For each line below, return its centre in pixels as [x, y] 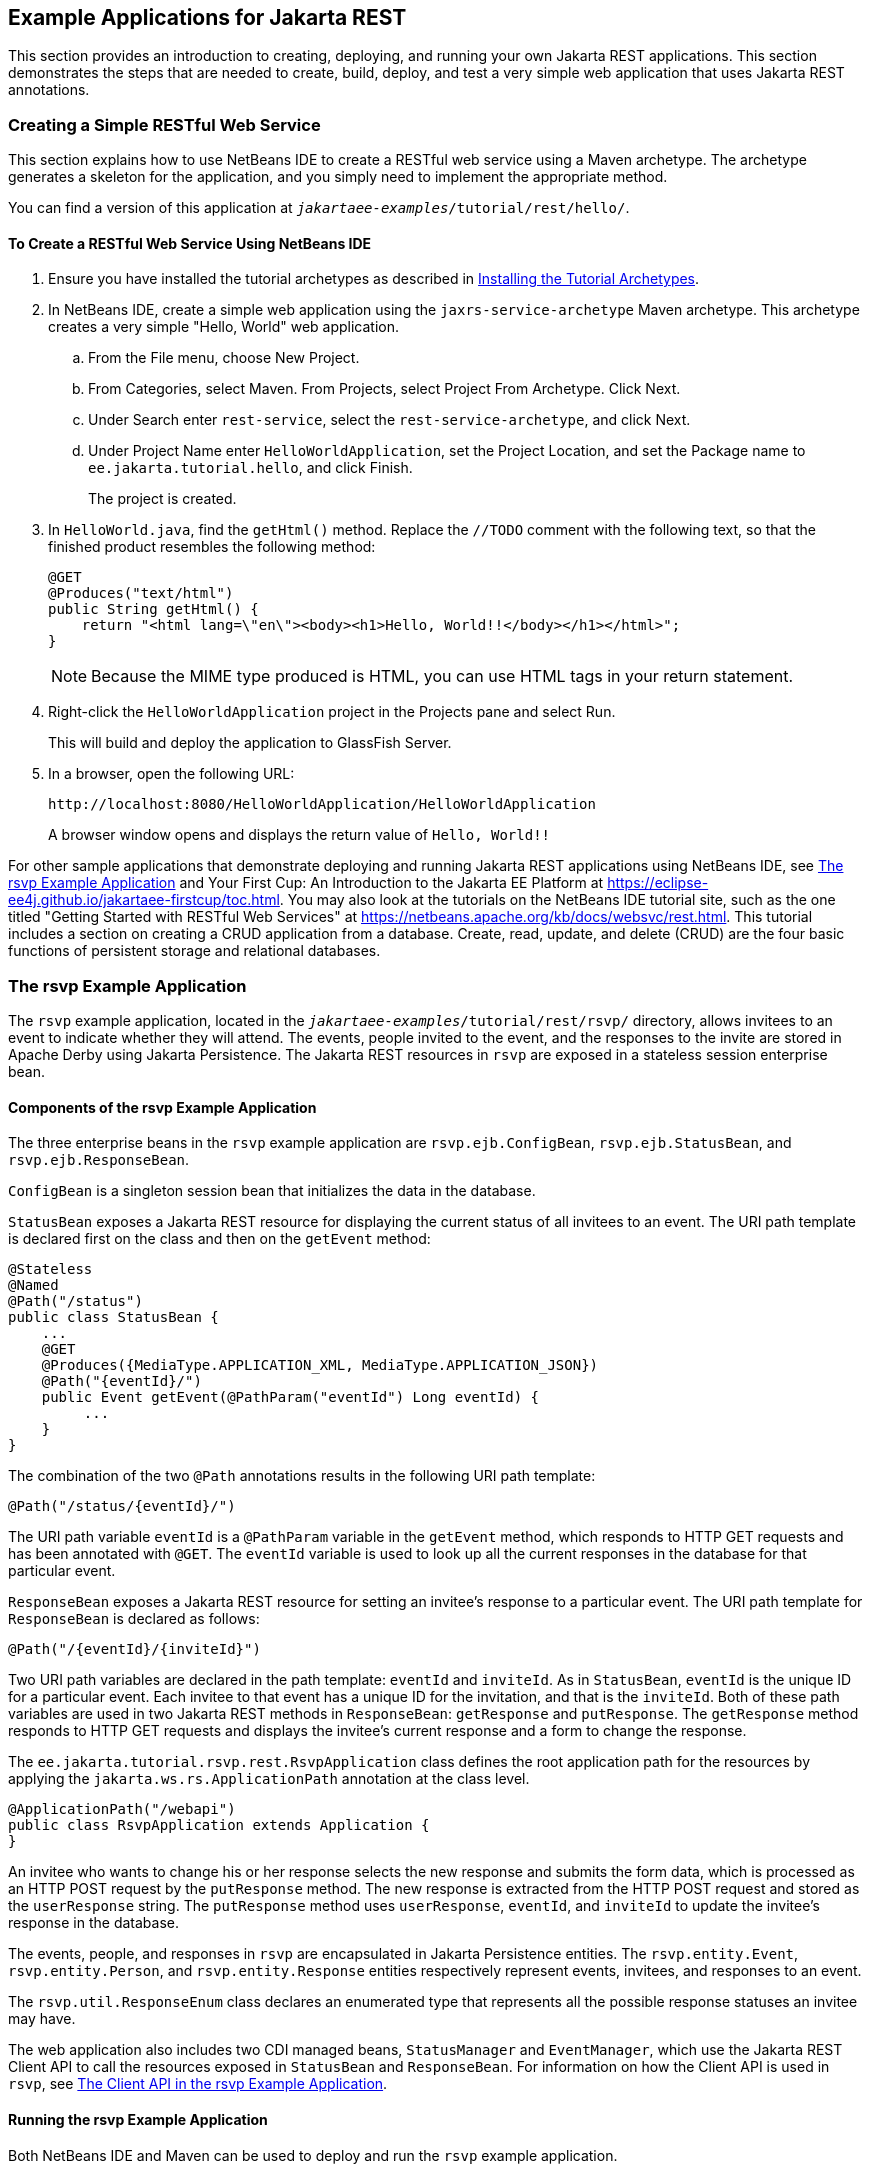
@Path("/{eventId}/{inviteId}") [134, 1649]
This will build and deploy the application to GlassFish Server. [250, 743]
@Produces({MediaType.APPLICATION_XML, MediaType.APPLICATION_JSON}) [320, 1365]
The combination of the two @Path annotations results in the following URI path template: [302, 1476]
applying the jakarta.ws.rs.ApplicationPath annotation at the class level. [269, 1779]
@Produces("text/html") [141, 593]
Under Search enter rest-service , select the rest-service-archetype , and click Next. [389, 420]
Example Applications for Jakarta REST [207, 17]
